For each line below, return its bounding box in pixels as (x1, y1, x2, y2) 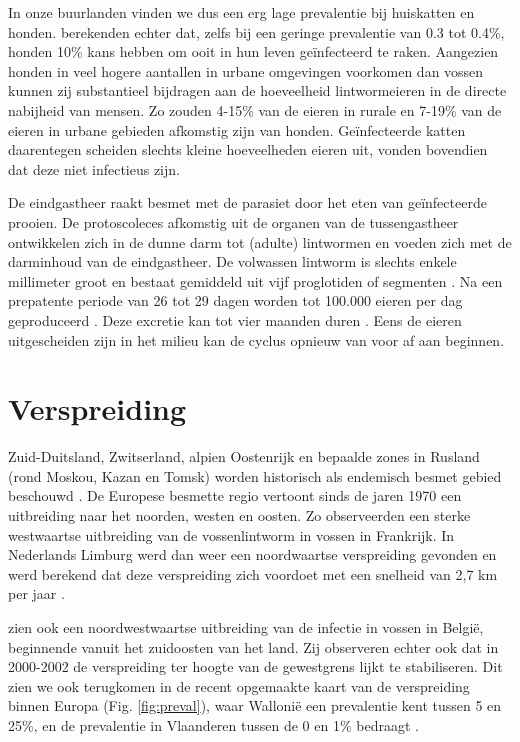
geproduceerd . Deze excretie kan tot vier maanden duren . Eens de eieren (8, 309, 462, 330)
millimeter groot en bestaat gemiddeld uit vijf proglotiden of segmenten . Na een (8, 270, 503, 291)
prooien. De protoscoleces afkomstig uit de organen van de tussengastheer (8, 211, 459, 232)
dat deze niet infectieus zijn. (8, 158, 180, 179)
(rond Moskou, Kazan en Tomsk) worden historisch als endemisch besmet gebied (8, 465, 502, 486)
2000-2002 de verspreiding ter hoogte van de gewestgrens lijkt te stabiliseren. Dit (8, 656, 503, 677)
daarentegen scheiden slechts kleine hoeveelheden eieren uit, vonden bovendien (8, 139, 488, 160)
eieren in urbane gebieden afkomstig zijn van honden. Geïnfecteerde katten (8, 119, 466, 140)
